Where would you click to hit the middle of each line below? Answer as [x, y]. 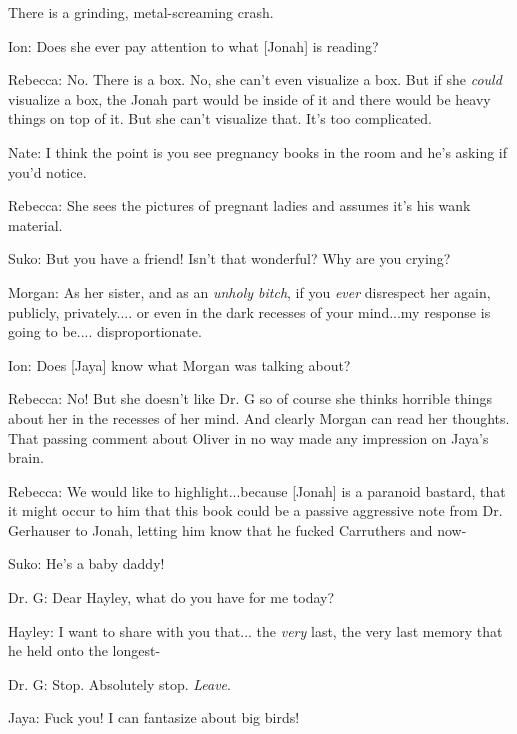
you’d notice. [47, 171]
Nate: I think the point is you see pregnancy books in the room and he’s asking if [258, 151]
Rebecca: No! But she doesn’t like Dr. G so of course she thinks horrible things [250, 398]
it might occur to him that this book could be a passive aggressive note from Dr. [255, 510]
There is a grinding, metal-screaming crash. [141, 12]
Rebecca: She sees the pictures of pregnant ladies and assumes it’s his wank [239, 205]
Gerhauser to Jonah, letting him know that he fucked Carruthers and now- [237, 529]
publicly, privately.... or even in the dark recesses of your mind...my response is [249, 311]
